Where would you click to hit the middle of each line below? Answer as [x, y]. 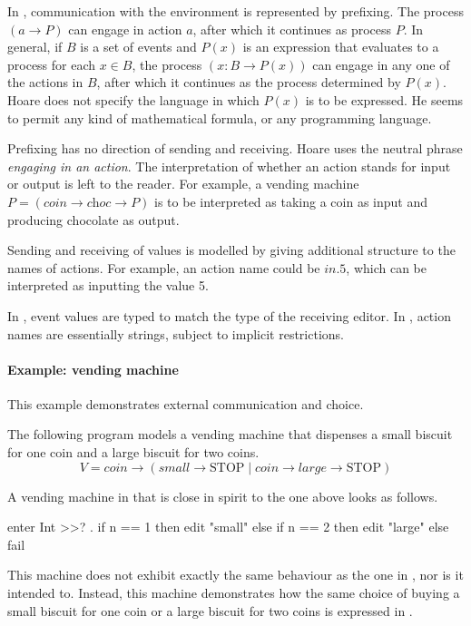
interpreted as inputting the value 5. [108, 285]
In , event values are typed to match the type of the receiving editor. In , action [229, 315]
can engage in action [125, 29]
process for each [52, 64]
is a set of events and [138, 47]
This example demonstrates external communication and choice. [186, 403]
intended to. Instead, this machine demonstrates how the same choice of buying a [234, 593]
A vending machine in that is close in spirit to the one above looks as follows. [223, 496]
